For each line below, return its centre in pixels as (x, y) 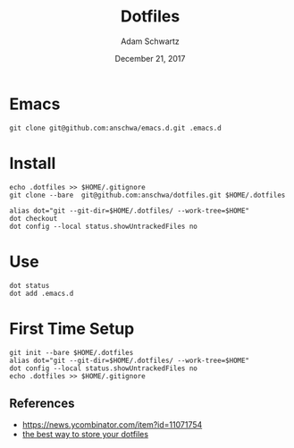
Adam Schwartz (150, 41)
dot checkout (34, 218)
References (42, 403)
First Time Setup (72, 329)
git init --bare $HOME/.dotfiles (71, 352)
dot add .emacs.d (42, 293)
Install (33, 163)
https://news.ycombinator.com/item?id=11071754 (112, 425)
